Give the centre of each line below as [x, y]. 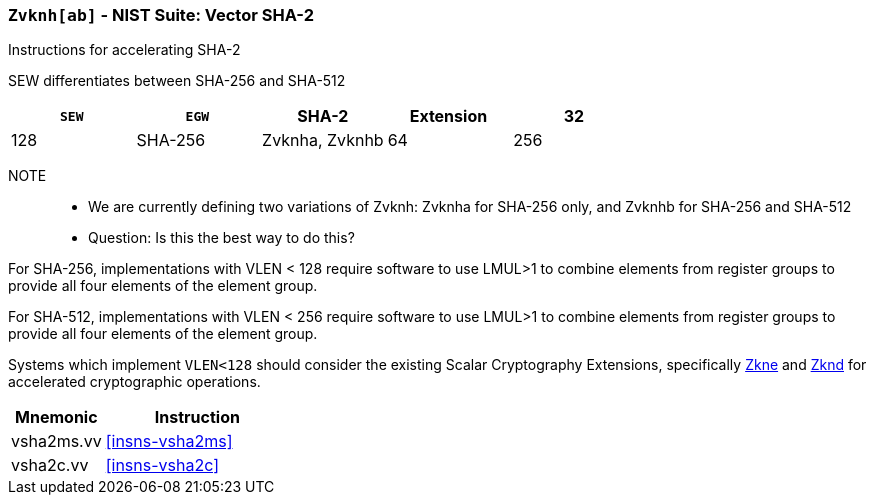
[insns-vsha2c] [162, 465]
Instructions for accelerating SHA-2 [124, 50]
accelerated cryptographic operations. [134, 382]
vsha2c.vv [50, 465]
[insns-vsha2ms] [169, 441]
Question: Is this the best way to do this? [221, 238]
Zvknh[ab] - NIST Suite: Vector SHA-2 [161, 15]
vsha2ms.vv [56, 441]
